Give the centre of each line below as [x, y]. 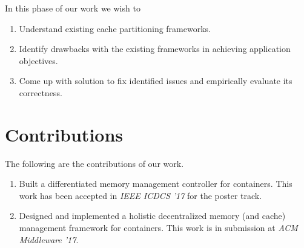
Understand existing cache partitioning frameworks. [115, 28]
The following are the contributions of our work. [94, 163]
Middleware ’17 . [49, 239]
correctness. [41, 92]
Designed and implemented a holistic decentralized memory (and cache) [152, 216]
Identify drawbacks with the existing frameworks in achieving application [155, 49]
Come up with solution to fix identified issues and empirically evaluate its [156, 81]
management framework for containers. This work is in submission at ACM [158, 228]
